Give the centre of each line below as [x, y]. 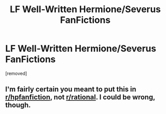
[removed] [16, 73]
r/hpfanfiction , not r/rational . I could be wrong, [80, 97]
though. [18, 105]
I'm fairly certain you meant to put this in [71, 89]
